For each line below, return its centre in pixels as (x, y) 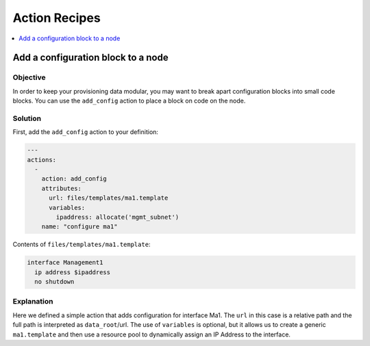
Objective (29, 77)
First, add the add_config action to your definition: (86, 132)
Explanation (33, 302)
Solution (27, 118)
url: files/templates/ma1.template (109, 198)
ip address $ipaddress (73, 272)
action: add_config (74, 179)
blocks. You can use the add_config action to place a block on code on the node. (129, 101)
